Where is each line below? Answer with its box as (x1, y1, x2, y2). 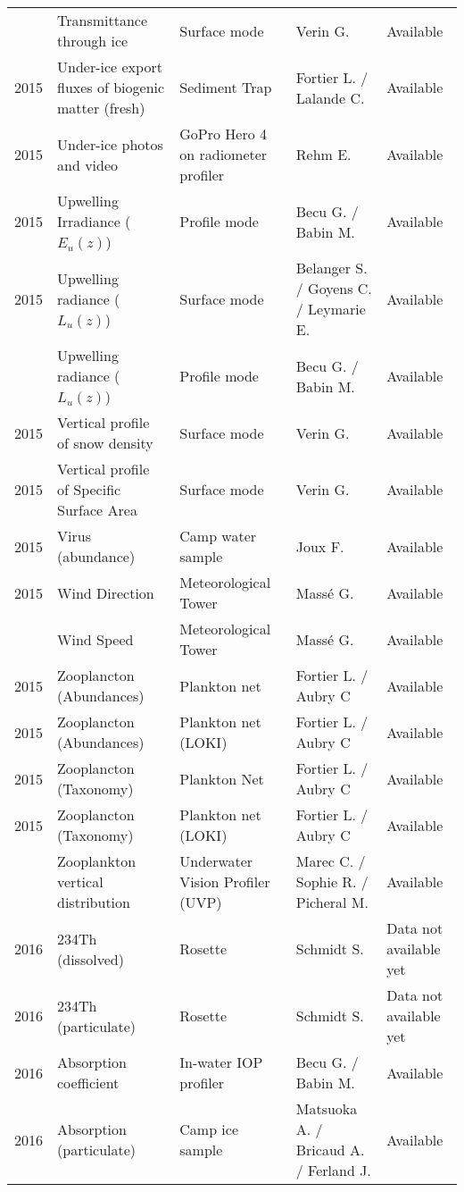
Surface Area (57, 499, 137, 520)
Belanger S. (295, 257, 368, 278)
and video (57, 154, 119, 175)
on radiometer (179, 144, 268, 164)
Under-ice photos (57, 133, 163, 155)
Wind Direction (57, 582, 154, 603)
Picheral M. (295, 892, 369, 912)
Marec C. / (295, 851, 366, 871)
